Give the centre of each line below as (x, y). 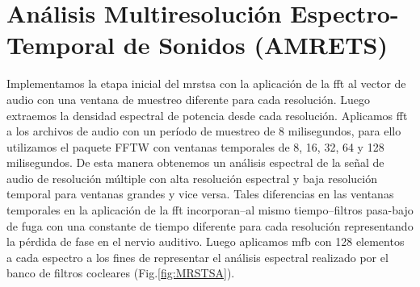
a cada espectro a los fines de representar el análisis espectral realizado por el (197, 257)
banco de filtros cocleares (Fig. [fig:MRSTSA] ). (121, 273)
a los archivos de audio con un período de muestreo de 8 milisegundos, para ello (204, 131)
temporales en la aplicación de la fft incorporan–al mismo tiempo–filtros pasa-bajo (210, 210)
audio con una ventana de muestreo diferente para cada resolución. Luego (189, 99)
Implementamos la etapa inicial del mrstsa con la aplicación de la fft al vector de (206, 83)
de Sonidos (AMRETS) (255, 45)
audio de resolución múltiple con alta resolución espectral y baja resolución (192, 178)
